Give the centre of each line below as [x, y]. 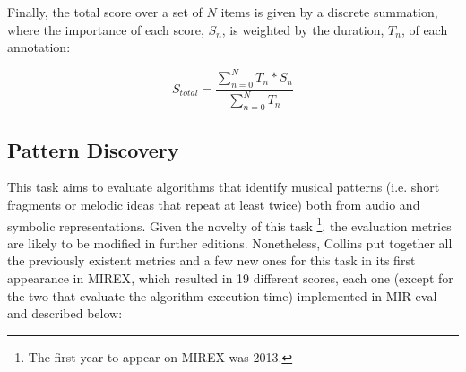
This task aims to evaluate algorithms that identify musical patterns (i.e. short [224, 187]
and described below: [65, 313]
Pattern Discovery [93, 149]
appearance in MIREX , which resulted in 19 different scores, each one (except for [230, 278]
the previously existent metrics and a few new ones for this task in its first [211, 260]
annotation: [39, 47]
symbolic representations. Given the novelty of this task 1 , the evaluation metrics [229, 224]
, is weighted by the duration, [303, 29]
